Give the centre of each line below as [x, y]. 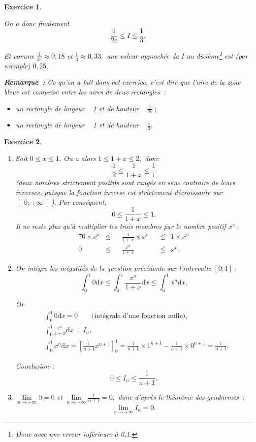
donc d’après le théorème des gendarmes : [181, 397]
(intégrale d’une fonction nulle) [139, 316]
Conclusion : [35, 365]
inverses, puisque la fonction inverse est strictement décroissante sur [119, 192]
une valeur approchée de [143, 55]
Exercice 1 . [23, 6]
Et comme [19, 55]
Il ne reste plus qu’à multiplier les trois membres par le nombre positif [121, 226]
